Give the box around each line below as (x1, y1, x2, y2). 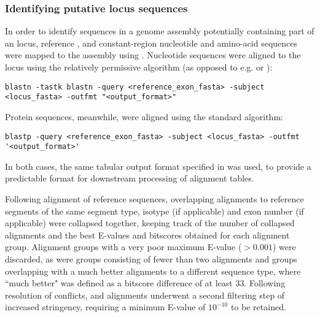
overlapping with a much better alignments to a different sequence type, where (5, 264, 301, 277)
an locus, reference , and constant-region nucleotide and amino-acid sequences (5, 36, 298, 49)
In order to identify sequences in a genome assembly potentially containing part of (5, 25, 314, 37)
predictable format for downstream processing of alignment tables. (5, 172, 254, 185)
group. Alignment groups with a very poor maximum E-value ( (5, 240, 242, 253)
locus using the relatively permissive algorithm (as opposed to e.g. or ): (5, 61, 273, 73)
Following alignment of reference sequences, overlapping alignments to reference (5, 193, 304, 205)
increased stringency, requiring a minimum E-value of (5, 300, 206, 313)
